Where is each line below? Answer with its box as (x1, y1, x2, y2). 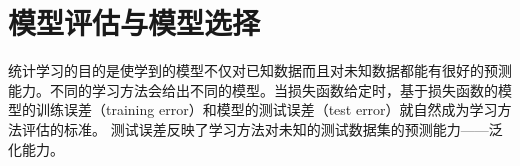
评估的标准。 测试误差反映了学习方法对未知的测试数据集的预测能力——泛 (21, 118, 503, 139)
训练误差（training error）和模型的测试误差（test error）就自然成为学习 (35, 99, 498, 120)
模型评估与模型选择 (8, 2, 261, 43)
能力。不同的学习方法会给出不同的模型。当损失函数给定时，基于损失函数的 (8, 79, 498, 100)
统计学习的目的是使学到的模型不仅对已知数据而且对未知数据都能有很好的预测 (8, 60, 512, 81)
